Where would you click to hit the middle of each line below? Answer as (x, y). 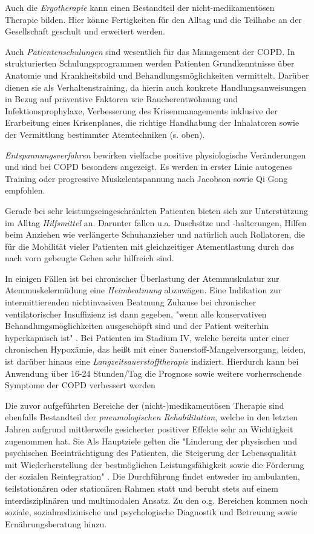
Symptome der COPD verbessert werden (80, 385)
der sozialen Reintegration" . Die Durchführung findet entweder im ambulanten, (152, 476)
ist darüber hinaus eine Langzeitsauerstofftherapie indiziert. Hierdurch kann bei (152, 361)
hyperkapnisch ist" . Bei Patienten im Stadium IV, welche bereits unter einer (147, 337)
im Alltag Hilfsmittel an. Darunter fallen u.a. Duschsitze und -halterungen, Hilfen (156, 222)
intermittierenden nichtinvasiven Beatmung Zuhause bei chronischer (131, 302)
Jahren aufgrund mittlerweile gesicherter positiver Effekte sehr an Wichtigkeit (149, 429)
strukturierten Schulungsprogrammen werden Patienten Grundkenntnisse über (150, 63)
